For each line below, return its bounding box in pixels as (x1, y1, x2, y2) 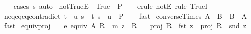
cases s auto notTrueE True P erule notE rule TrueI (13, 1, 208, 11)
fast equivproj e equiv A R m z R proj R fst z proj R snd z (4, 20, 246, 31)
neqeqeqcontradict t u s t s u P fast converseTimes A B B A (4, 10, 247, 21)
